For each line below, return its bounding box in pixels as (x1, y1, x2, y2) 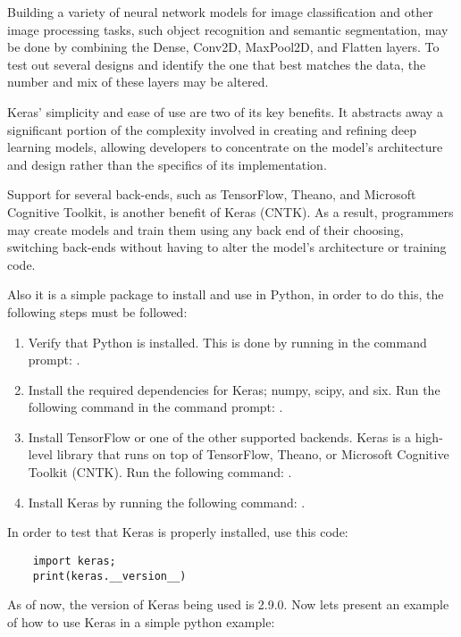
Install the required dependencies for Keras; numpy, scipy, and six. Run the (28, 380, 440, 398)
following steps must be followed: (7, 302, 188, 321)
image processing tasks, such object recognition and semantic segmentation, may (7, 20, 448, 38)
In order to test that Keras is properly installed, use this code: (7, 523, 348, 541)
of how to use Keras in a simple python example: (7, 612, 275, 631)
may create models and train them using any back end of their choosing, (7, 220, 404, 239)
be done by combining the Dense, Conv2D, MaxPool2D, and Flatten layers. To (7, 38, 440, 56)
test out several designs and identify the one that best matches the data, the (7, 54, 426, 73)
